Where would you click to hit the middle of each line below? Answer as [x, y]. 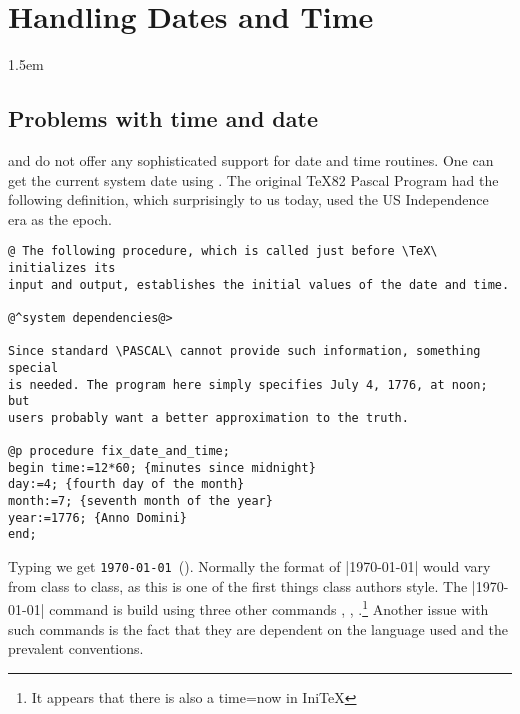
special [33, 367]
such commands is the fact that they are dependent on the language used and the [258, 628]
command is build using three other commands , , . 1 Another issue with [269, 608]
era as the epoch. [60, 218]
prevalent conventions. [76, 648]
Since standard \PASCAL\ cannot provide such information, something [244, 351]
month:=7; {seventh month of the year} [140, 501]
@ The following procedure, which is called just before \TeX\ [223, 251]
